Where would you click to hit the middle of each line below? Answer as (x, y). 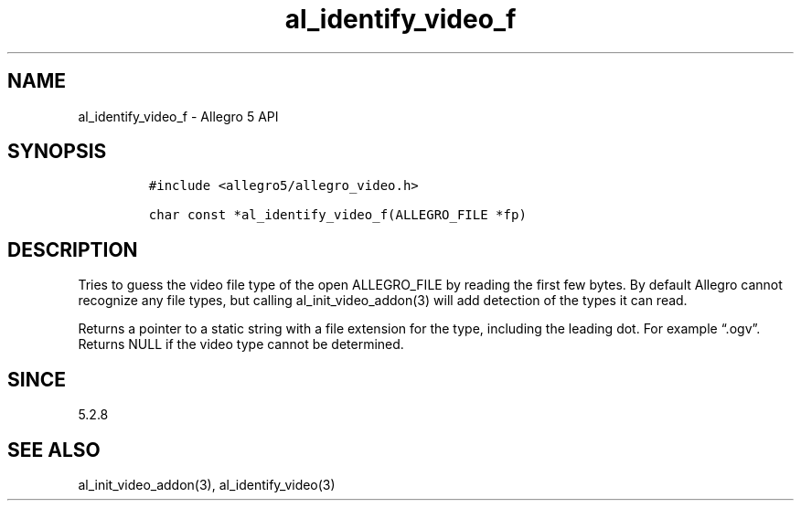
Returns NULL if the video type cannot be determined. (241, 344)
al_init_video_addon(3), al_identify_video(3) (207, 484)
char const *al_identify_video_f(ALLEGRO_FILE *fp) (337, 215)
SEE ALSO (54, 450)
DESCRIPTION (73, 249)
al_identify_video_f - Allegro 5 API (178, 116)
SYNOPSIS (57, 152)
